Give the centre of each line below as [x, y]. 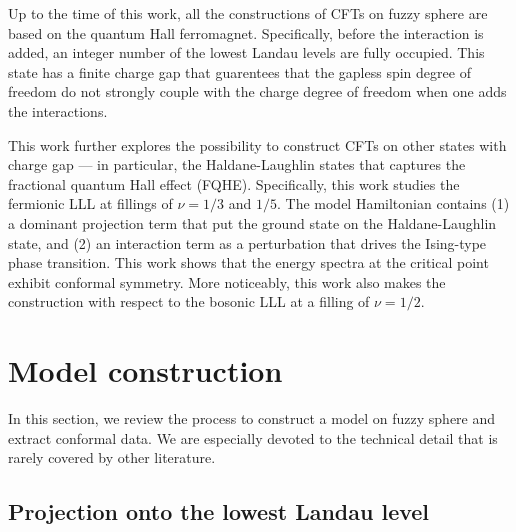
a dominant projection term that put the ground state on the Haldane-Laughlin [252, 222]
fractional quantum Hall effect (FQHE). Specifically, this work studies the [234, 183]
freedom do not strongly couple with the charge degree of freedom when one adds [257, 91]
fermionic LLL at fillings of [90, 203]
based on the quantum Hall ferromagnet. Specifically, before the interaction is [246, 32]
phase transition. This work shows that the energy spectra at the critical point [248, 262]
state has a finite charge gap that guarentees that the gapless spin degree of [239, 71]
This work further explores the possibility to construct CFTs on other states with [257, 144]
